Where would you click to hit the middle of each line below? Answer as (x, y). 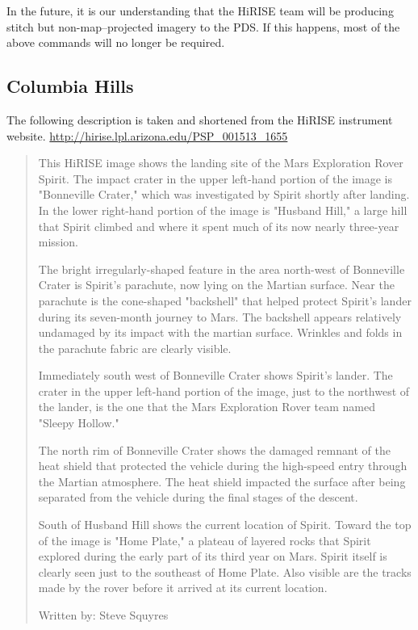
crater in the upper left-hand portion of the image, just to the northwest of (224, 391)
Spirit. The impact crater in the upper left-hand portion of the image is (215, 178)
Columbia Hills (70, 86)
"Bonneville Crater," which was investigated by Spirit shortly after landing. (224, 194)
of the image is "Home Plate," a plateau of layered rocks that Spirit (205, 540)
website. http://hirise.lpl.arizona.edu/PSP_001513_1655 (147, 135)
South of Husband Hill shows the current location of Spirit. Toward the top (225, 525)
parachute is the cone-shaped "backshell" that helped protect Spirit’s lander (225, 300)
